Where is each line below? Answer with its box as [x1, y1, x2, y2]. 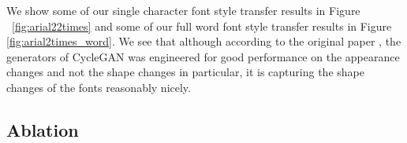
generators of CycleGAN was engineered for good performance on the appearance [6, 48, 400, 64]
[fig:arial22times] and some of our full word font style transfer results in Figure [12, 17, 392, 34]
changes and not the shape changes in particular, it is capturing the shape [6, 64, 364, 80]
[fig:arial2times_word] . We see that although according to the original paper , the [6, 33, 401, 49]
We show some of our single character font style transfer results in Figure [6, 2, 360, 18]
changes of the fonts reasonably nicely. [6, 79, 191, 95]
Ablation [6, 117, 79, 141]
